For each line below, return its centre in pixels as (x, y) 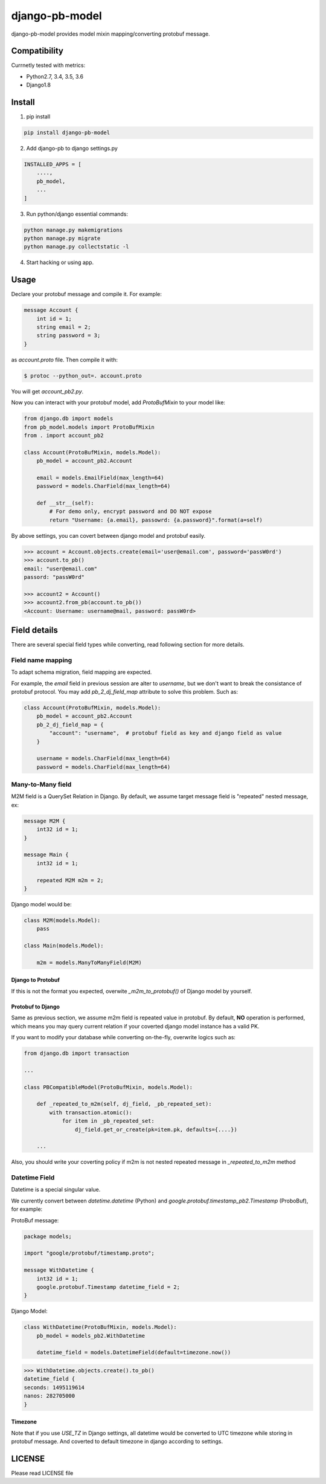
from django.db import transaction (76, 1053)
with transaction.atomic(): (91, 1112)
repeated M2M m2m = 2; (70, 880)
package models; (48, 1236)
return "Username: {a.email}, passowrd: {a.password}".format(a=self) (156, 520)
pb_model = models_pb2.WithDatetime (91, 1336)
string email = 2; (64, 327)
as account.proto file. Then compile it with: (64, 360)
